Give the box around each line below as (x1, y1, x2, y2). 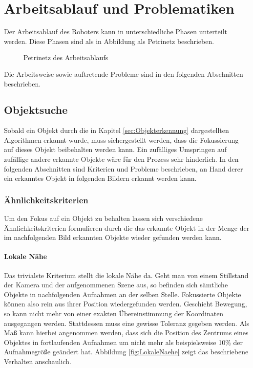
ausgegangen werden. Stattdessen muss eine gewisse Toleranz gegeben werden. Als (4, 318, 250, 328)
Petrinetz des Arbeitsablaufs (23, 52, 108, 63)
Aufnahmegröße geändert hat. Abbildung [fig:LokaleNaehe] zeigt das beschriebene (4, 346, 249, 357)
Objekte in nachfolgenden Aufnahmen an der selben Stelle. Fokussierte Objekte (4, 289, 241, 299)
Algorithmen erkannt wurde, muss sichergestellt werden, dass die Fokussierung (4, 134, 239, 145)
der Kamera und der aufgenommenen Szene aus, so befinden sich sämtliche (4, 280, 228, 290)
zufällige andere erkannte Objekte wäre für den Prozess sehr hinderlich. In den (4, 154, 239, 164)
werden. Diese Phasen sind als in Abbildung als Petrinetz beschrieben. (4, 36, 214, 46)
